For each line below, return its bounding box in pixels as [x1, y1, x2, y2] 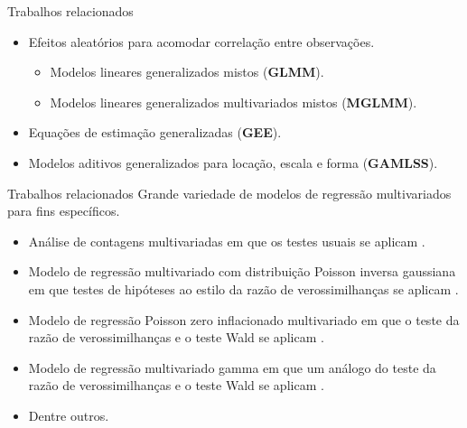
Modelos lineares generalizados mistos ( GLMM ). [50, 62, 324, 81]
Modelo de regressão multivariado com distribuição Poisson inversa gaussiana [28, 262, 456, 281]
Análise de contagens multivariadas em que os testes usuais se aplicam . [28, 231, 425, 250]
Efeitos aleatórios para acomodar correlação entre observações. [28, 32, 375, 51]
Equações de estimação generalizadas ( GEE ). [28, 123, 282, 142]
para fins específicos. [7, 201, 120, 220]
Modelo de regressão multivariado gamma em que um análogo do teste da [28, 358, 436, 377]
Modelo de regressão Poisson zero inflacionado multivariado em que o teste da [28, 310, 460, 329]
